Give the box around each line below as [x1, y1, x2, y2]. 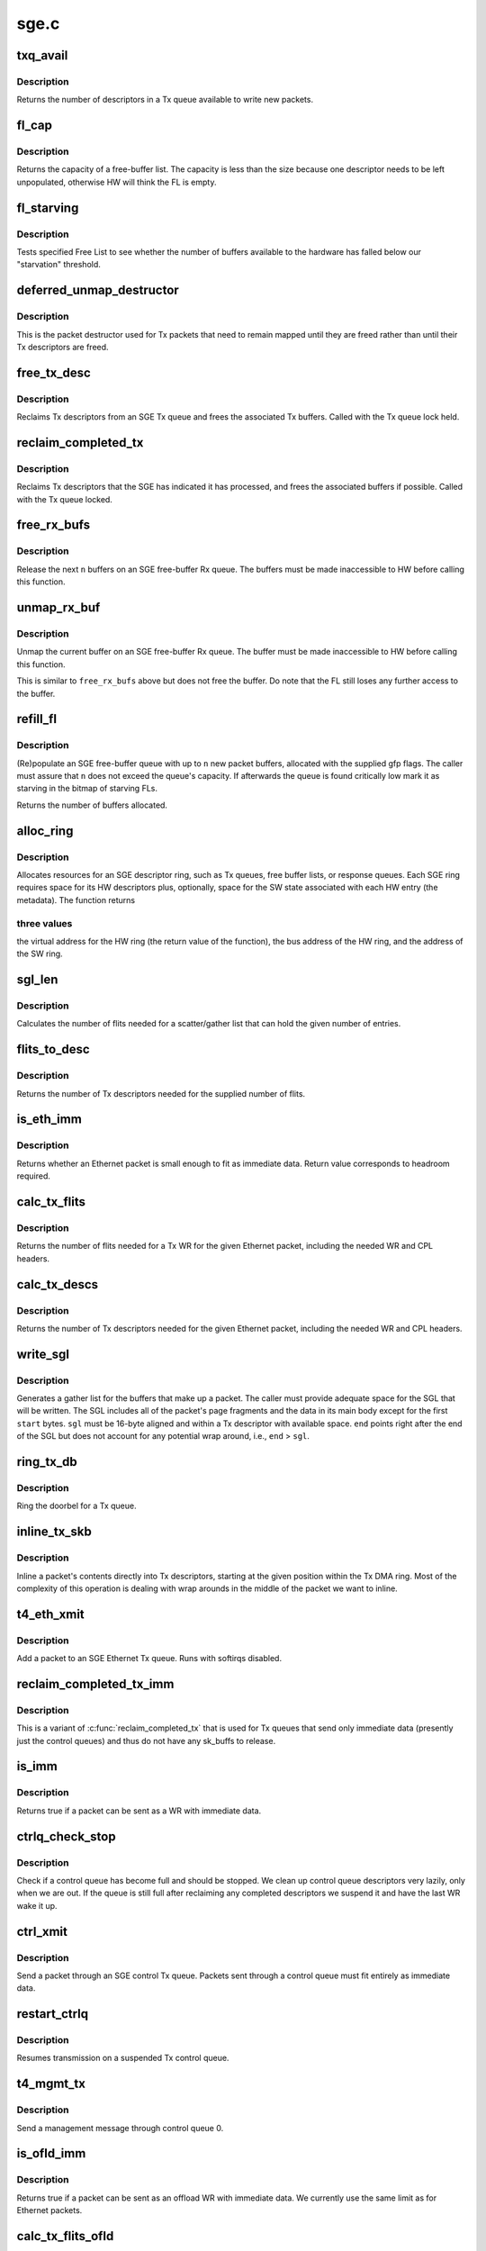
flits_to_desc [16, 1042, 90, 1057]
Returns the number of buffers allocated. [16, 800, 168, 810]
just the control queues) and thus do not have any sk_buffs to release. [16, 1735, 276, 1746]
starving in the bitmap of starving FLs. [16, 783, 157, 794]
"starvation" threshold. [16, 259, 101, 270]
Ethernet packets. [16, 2205, 83, 2216]
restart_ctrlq [16, 2006, 89, 2021]
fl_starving [16, 200, 79, 215]
